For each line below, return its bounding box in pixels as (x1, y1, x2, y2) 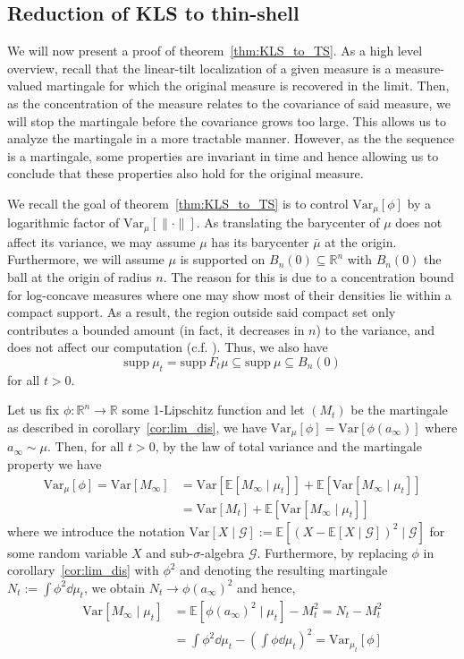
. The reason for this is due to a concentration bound (163, 268, 454, 287)
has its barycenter (211, 232, 309, 251)
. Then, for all (47, 437, 124, 456)
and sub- (146, 543, 194, 561)
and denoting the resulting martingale (180, 561, 388, 579)
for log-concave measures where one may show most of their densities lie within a (7, 285, 451, 304)
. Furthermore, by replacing (257, 543, 408, 561)
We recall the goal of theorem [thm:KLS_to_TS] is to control (7, 193, 349, 212)
